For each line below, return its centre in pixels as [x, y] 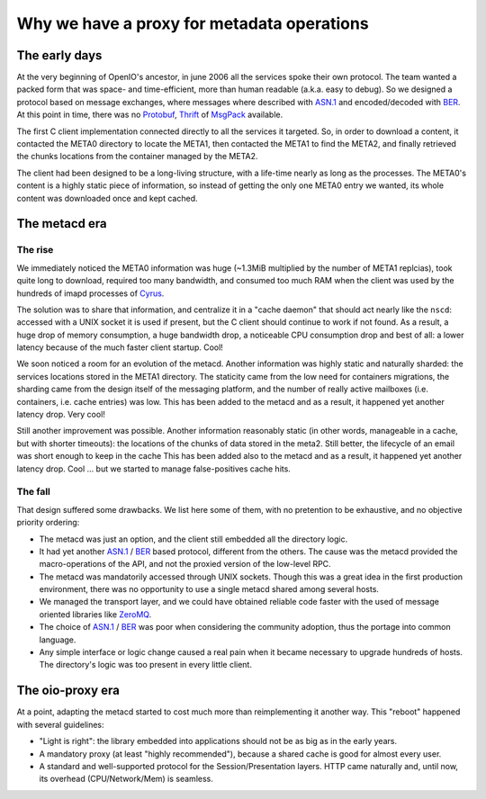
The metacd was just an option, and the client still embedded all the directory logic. [193, 539]
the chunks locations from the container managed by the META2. [137, 157]
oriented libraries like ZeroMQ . [95, 614]
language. [58, 640]
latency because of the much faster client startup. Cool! [120, 347]
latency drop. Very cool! [61, 415]
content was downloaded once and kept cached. [107, 198]
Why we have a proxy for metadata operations [193, 23]
